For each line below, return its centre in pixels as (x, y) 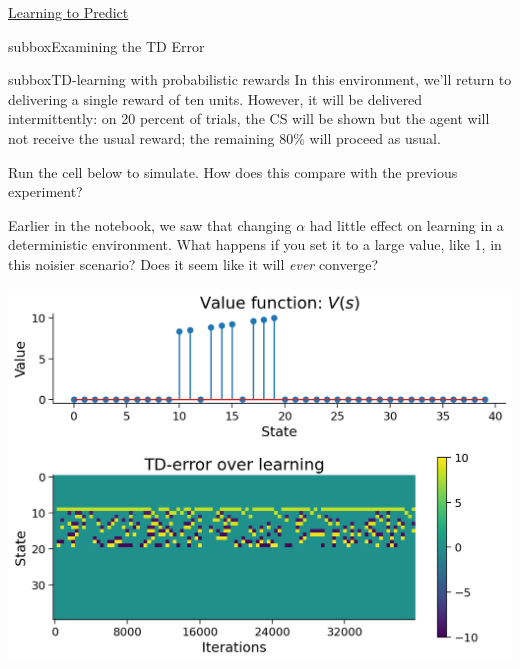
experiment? (45, 191)
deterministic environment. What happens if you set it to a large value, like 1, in (255, 244)
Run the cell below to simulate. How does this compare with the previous (233, 171)
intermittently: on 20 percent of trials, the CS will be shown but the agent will (249, 118)
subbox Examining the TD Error (106, 45)
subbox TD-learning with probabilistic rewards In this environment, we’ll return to (260, 79)
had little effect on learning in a (406, 224)
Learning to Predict (68, 12)
